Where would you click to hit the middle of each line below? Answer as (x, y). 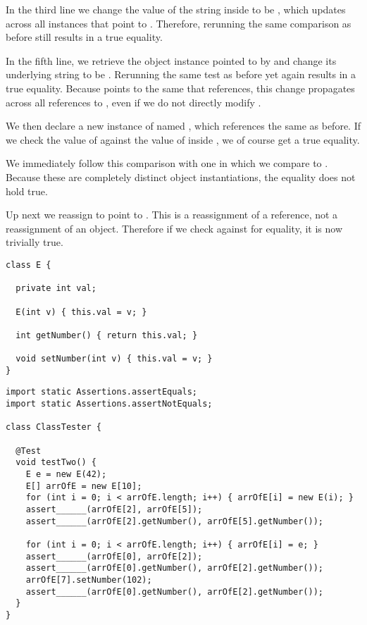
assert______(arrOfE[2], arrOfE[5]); (114, 510)
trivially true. (35, 242)
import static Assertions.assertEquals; (102, 392)
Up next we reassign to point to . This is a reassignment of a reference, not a (172, 215)
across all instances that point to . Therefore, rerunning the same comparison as (179, 23)
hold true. (27, 191)
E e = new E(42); (66, 475)
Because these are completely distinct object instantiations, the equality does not (181, 177)
